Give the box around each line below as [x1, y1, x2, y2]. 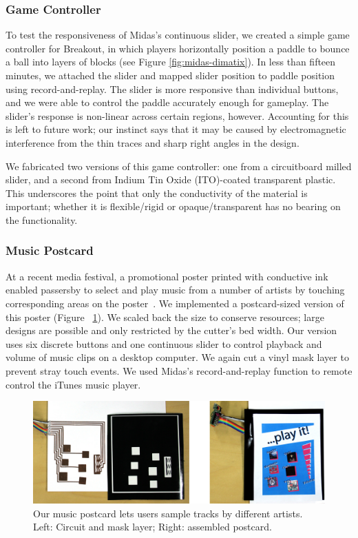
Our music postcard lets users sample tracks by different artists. [33, 506, 303, 520]
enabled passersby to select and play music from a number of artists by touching [6, 282, 345, 297]
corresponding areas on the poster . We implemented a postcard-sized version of [6, 296, 344, 310]
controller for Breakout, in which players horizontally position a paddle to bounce [6, 41, 350, 55]
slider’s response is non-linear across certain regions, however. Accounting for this [6, 108, 349, 123]
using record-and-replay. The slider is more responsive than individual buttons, [6, 81, 339, 96]
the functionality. [6, 212, 78, 227]
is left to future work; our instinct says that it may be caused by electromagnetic [6, 122, 346, 136]
